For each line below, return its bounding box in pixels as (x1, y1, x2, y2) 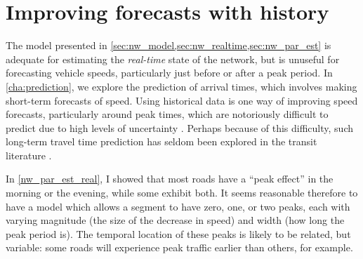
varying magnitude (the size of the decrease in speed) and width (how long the (6, 213, 345, 227)
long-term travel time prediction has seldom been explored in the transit (6, 134, 317, 149)
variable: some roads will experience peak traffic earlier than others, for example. (6, 240, 353, 255)
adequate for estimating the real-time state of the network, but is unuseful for (6, 51, 340, 66)
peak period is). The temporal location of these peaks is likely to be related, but (6, 226, 351, 241)
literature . (6, 147, 52, 162)
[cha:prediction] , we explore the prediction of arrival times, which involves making (6, 79, 357, 93)
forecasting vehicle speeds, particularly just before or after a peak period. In (6, 65, 333, 80)
